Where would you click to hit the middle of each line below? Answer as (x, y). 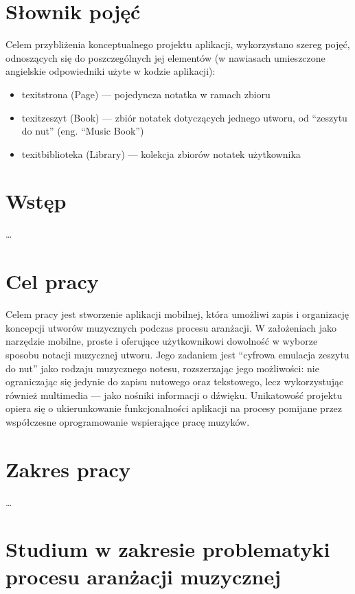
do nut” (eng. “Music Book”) (83, 131)
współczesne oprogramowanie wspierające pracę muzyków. (128, 421)
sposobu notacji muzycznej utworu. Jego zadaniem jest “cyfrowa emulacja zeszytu (177, 354)
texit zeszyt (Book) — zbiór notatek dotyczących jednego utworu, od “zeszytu (184, 117)
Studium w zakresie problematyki (168, 549)
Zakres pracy (68, 469)
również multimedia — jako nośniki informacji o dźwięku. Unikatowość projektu (174, 395)
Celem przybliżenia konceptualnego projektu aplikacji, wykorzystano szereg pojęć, (178, 44)
